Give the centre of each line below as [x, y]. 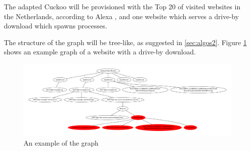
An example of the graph [61, 142]
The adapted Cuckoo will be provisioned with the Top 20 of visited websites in [122, 6]
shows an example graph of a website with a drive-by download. [100, 52]
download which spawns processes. [56, 26]
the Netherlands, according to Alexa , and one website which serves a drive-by [122, 16]
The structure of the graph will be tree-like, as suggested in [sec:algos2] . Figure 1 [125, 42]
